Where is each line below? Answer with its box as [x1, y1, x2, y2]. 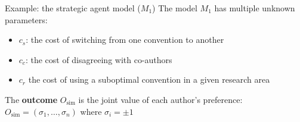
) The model [152, 2, 197, 14]
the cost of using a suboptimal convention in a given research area [28, 73, 270, 86]
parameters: [5, 13, 48, 26]
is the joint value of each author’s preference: [78, 93, 243, 105]
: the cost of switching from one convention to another [26, 33, 224, 46]
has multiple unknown [214, 2, 295, 14]
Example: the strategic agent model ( [5, 2, 141, 14]
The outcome [5, 93, 58, 105]
